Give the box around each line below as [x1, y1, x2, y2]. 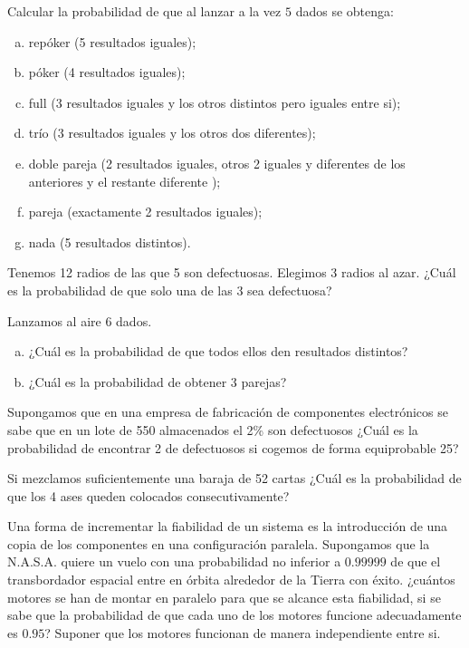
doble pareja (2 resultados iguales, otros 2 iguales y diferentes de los [28, 153, 406, 172]
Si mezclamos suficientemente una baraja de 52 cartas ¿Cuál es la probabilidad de [7, 469, 462, 488]
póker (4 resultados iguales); [28, 63, 186, 82]
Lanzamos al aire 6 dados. [7, 311, 152, 330]
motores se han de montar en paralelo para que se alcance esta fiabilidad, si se [7, 587, 441, 606]
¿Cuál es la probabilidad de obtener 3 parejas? [28, 372, 287, 391]
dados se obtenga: [295, 2, 394, 20]
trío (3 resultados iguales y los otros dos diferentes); [28, 123, 316, 142]
